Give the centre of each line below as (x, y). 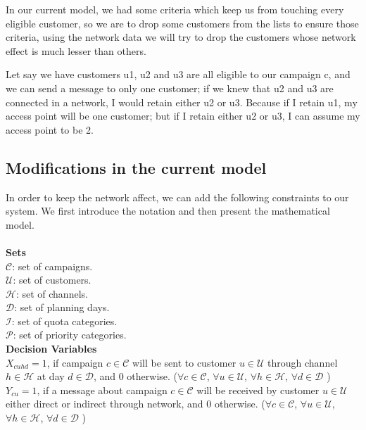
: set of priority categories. (70, 335)
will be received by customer (258, 390)
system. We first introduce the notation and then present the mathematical (168, 211)
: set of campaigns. (52, 266)
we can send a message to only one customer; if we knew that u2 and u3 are (170, 88)
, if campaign (75, 362)
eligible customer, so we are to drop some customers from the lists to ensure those (182, 23)
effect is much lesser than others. (76, 50)
